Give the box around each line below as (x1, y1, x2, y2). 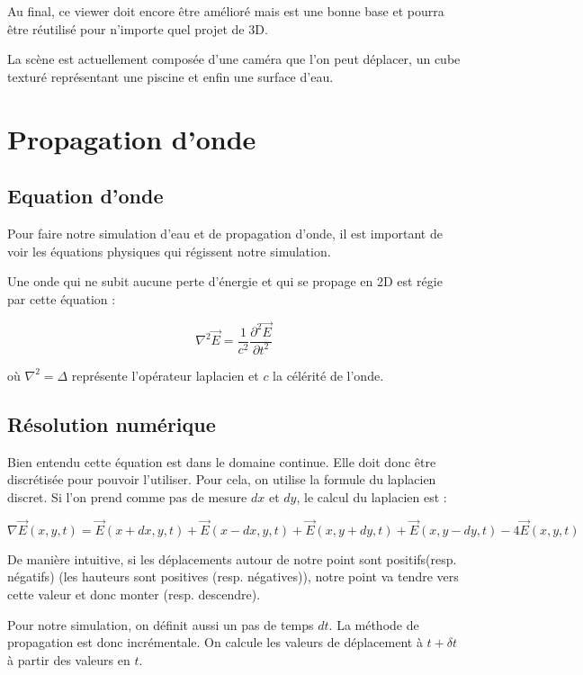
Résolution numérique (7, 409, 216, 437)
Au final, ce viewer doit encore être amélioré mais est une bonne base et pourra (7, 2, 444, 20)
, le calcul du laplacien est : (296, 487, 447, 506)
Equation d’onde (7, 182, 164, 210)
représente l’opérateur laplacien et (71, 365, 259, 384)
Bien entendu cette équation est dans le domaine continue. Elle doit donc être (7, 452, 436, 471)
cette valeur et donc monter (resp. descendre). (7, 584, 261, 603)
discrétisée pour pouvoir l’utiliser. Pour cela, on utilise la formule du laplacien (7, 470, 436, 489)
